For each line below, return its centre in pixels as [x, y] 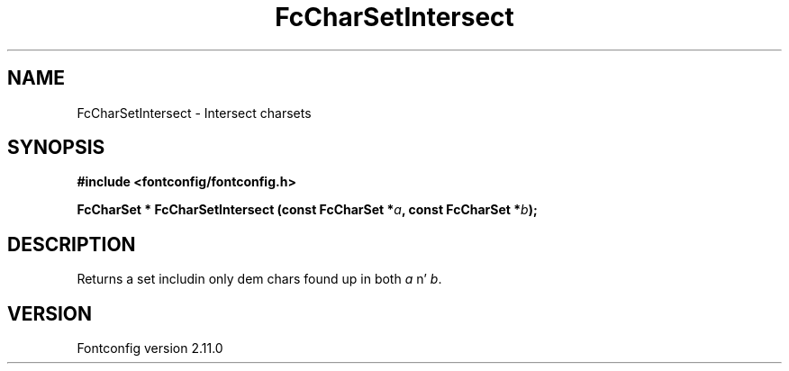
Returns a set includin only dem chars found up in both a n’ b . [259, 279]
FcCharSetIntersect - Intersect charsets [194, 113]
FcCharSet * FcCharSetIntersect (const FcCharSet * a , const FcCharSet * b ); [307, 210]
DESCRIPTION [72, 244]
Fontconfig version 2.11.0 [150, 348]
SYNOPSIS [56, 148]
